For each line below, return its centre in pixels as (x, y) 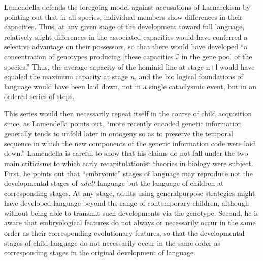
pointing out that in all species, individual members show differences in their (123, 17)
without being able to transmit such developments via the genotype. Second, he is (131, 213)
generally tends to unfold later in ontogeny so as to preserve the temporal (119, 133)
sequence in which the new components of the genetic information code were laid (130, 143)
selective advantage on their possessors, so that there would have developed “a (126, 46)
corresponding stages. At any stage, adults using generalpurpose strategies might (130, 193)
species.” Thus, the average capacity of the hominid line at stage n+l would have (129, 66)
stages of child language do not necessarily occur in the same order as (112, 242)
